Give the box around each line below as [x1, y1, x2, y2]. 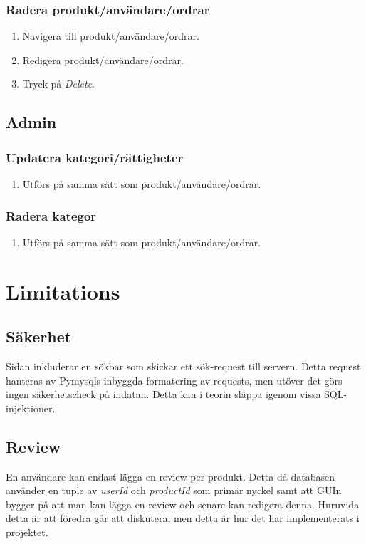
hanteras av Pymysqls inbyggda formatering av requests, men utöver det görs [6, 372, 343, 387]
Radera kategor [6, 206, 97, 224]
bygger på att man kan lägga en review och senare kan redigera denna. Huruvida [6, 496, 360, 511]
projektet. [6, 524, 48, 539]
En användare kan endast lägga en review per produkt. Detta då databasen [6, 469, 335, 483]
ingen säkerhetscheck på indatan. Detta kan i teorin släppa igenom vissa [6, 387, 321, 402]
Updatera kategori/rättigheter [6, 148, 184, 166]
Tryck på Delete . [22, 76, 95, 91]
